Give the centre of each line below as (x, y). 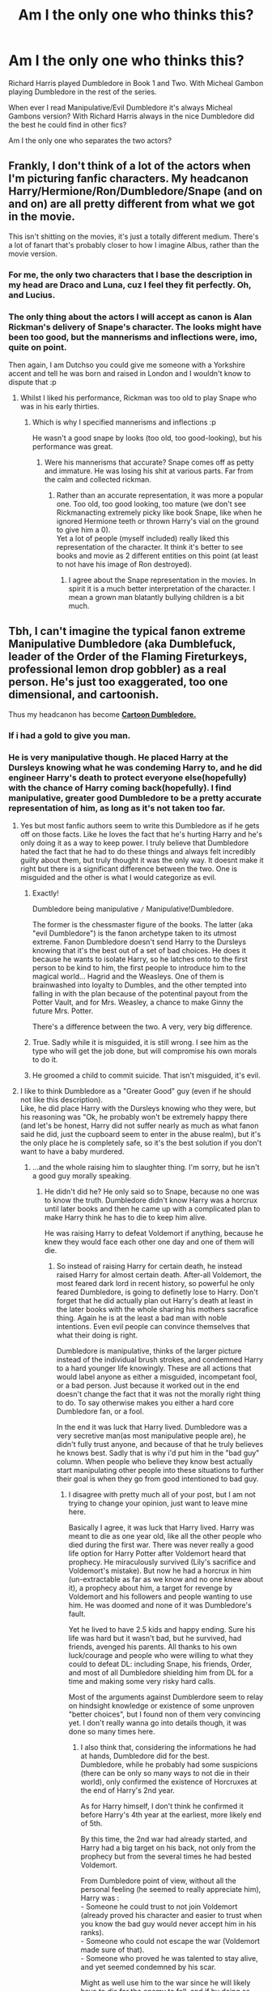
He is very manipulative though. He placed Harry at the (119, 757)
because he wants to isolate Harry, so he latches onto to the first (140, 959)
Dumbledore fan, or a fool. (100, 1411)
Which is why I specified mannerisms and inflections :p (124, 422)
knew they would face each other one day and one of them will (149, 1242)
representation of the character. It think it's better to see (150, 546)
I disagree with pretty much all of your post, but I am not (162, 1494)
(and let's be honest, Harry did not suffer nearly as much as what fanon (139, 1125)
